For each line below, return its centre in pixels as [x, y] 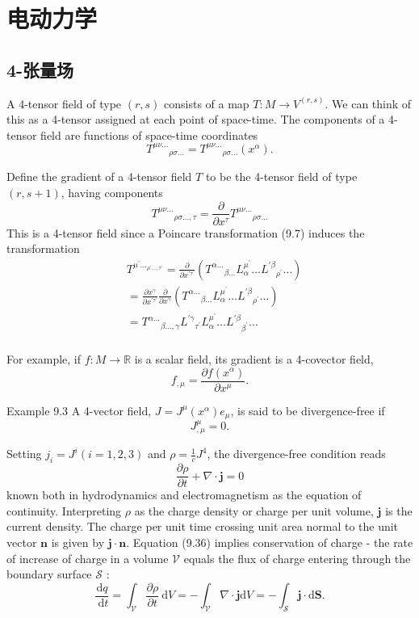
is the [399, 510]
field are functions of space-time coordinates [149, 135]
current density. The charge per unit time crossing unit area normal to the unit [203, 526]
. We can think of [368, 103]
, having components [112, 192]
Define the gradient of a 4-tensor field [99, 177]
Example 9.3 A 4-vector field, [79, 410]
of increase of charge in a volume [88, 558]
